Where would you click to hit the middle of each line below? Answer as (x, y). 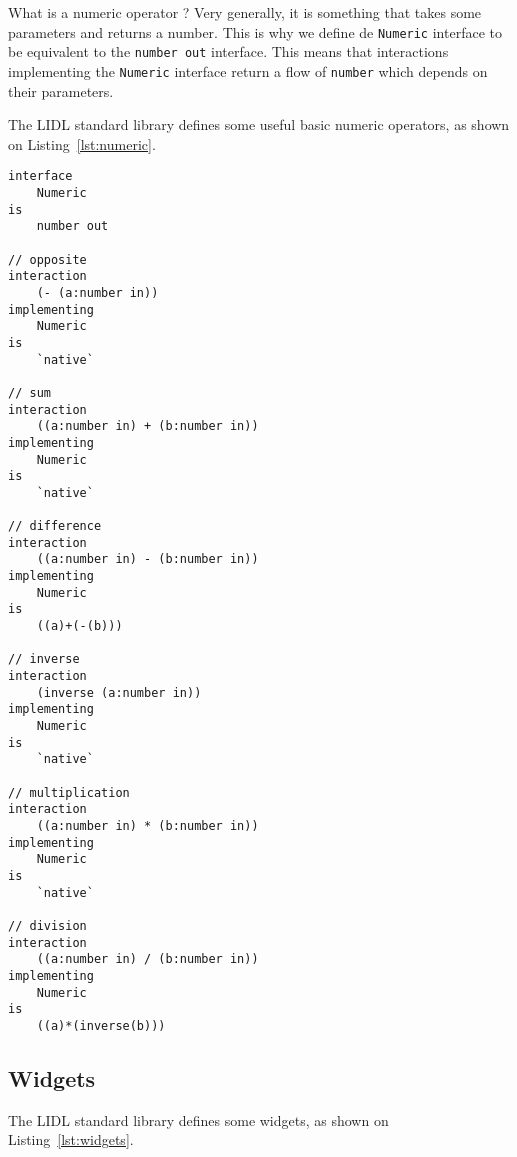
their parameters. (61, 90)
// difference (55, 526)
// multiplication (69, 792)
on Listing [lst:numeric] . (82, 143)
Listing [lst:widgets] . (71, 1139)
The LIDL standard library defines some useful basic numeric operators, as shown (259, 124)
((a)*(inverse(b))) (101, 1025)
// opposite (47, 259)
